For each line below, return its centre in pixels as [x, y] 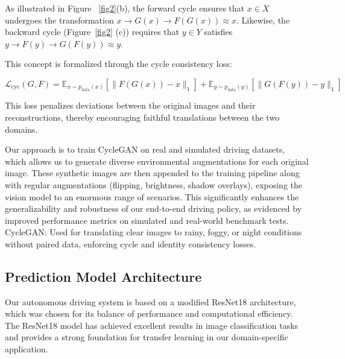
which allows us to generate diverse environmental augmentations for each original [157, 161]
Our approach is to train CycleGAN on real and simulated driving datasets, [145, 149]
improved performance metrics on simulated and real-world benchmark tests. [147, 220]
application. [27, 349]
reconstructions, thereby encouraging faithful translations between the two [142, 117]
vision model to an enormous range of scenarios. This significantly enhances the [152, 196]
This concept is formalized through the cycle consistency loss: [119, 64]
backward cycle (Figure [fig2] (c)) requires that [92, 32]
